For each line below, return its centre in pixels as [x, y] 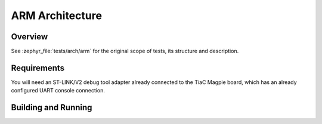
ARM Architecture [57, 15]
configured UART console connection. [58, 91]
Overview [30, 37]
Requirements [38, 68]
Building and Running [52, 108]
